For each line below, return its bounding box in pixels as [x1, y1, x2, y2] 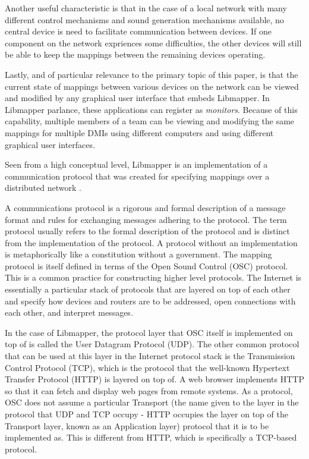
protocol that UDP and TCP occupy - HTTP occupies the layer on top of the [5, 408, 288, 420]
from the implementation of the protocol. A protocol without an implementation [5, 236, 298, 249]
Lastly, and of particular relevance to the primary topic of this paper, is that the [5, 68, 298, 80]
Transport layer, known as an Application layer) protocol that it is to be [5, 419, 269, 432]
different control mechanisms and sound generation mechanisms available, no [5, 13, 284, 26]
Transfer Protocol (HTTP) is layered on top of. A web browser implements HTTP [5, 373, 304, 385]
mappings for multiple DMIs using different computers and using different [5, 126, 274, 139]
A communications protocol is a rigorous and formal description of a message [5, 201, 286, 213]
